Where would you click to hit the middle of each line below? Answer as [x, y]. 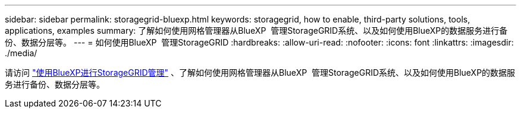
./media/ [21, 53]
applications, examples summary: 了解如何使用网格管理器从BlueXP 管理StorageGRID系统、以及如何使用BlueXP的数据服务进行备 [256, 30]
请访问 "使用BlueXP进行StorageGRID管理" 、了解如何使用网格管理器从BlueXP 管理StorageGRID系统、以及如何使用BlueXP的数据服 [260, 72]
